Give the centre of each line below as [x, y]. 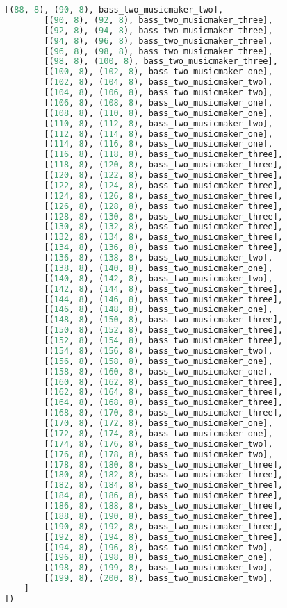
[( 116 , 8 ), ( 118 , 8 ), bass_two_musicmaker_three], [163, 155]
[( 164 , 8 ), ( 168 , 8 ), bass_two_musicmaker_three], [163, 403]
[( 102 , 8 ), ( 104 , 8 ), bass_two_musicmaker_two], [158, 82]
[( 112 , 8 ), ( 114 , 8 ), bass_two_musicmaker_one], [158, 134]
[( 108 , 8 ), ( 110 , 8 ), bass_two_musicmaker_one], [158, 113]
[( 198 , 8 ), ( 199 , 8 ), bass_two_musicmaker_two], [158, 568]
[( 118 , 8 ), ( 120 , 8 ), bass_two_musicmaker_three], [163, 165]
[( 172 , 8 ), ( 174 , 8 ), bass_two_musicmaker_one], [158, 433]
